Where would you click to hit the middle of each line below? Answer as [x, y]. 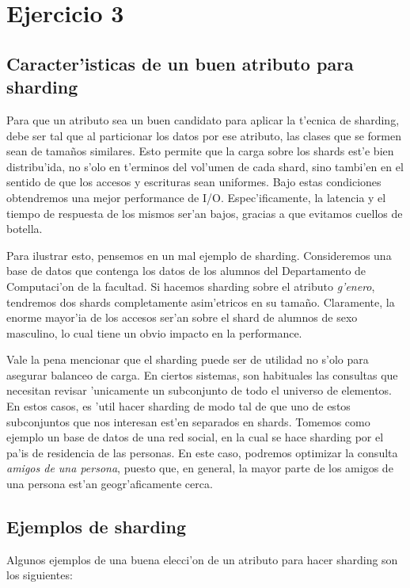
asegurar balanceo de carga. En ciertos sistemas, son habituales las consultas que [202, 374]
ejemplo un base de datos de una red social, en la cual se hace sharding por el [195, 437]
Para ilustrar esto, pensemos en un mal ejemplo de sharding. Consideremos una [199, 255]
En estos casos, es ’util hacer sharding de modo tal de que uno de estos [178, 406]
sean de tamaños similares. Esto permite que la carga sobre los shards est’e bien [200, 151]
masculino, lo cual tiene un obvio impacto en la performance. [154, 332]
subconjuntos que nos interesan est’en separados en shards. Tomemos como [188, 421]
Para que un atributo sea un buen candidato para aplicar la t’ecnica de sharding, [203, 119]
